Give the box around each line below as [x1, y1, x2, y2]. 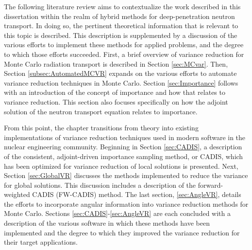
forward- [198, 179, 223, 190]
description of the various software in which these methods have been [4, 218, 210, 228]
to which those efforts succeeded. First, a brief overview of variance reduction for [4, 49, 244, 59]
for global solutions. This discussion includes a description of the [4, 179, 196, 190]
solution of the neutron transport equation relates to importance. [4, 106, 198, 116]
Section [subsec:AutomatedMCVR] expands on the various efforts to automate [4, 68, 237, 78]
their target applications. [4, 237, 78, 247]
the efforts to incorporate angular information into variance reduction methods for [4, 198, 249, 209]
